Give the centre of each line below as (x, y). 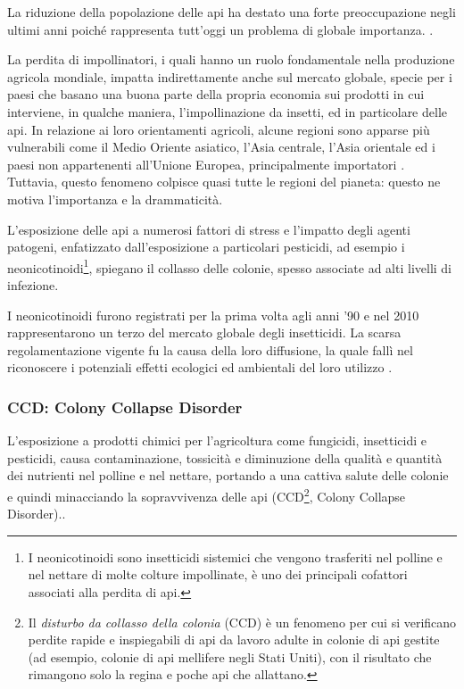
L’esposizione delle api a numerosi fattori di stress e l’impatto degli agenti (209, 229)
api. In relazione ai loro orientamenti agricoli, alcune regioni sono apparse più (219, 129)
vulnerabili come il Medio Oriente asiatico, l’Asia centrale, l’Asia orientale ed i (221, 147)
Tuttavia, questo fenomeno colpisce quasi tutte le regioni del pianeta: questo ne (224, 182)
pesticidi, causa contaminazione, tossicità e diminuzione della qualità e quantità (225, 457)
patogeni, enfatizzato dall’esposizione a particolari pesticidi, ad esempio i (206, 247)
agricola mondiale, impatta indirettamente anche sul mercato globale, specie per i (230, 76)
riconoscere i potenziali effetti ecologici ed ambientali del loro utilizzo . (200, 367)
